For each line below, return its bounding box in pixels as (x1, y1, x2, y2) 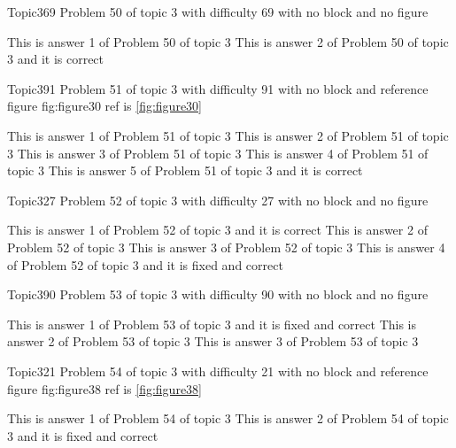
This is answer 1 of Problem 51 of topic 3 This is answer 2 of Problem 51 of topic (7, 126, 449, 144)
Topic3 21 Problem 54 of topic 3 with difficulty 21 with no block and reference (7, 361, 429, 380)
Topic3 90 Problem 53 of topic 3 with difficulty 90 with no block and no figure (7, 285, 429, 304)
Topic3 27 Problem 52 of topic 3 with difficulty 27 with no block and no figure (7, 190, 429, 209)
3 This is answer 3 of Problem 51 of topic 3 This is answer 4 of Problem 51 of (7, 143, 429, 162)
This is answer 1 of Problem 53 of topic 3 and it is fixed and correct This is (7, 314, 416, 333)
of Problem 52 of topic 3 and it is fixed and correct (7, 255, 283, 274)
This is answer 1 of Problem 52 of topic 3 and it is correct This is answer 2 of (7, 220, 428, 239)
